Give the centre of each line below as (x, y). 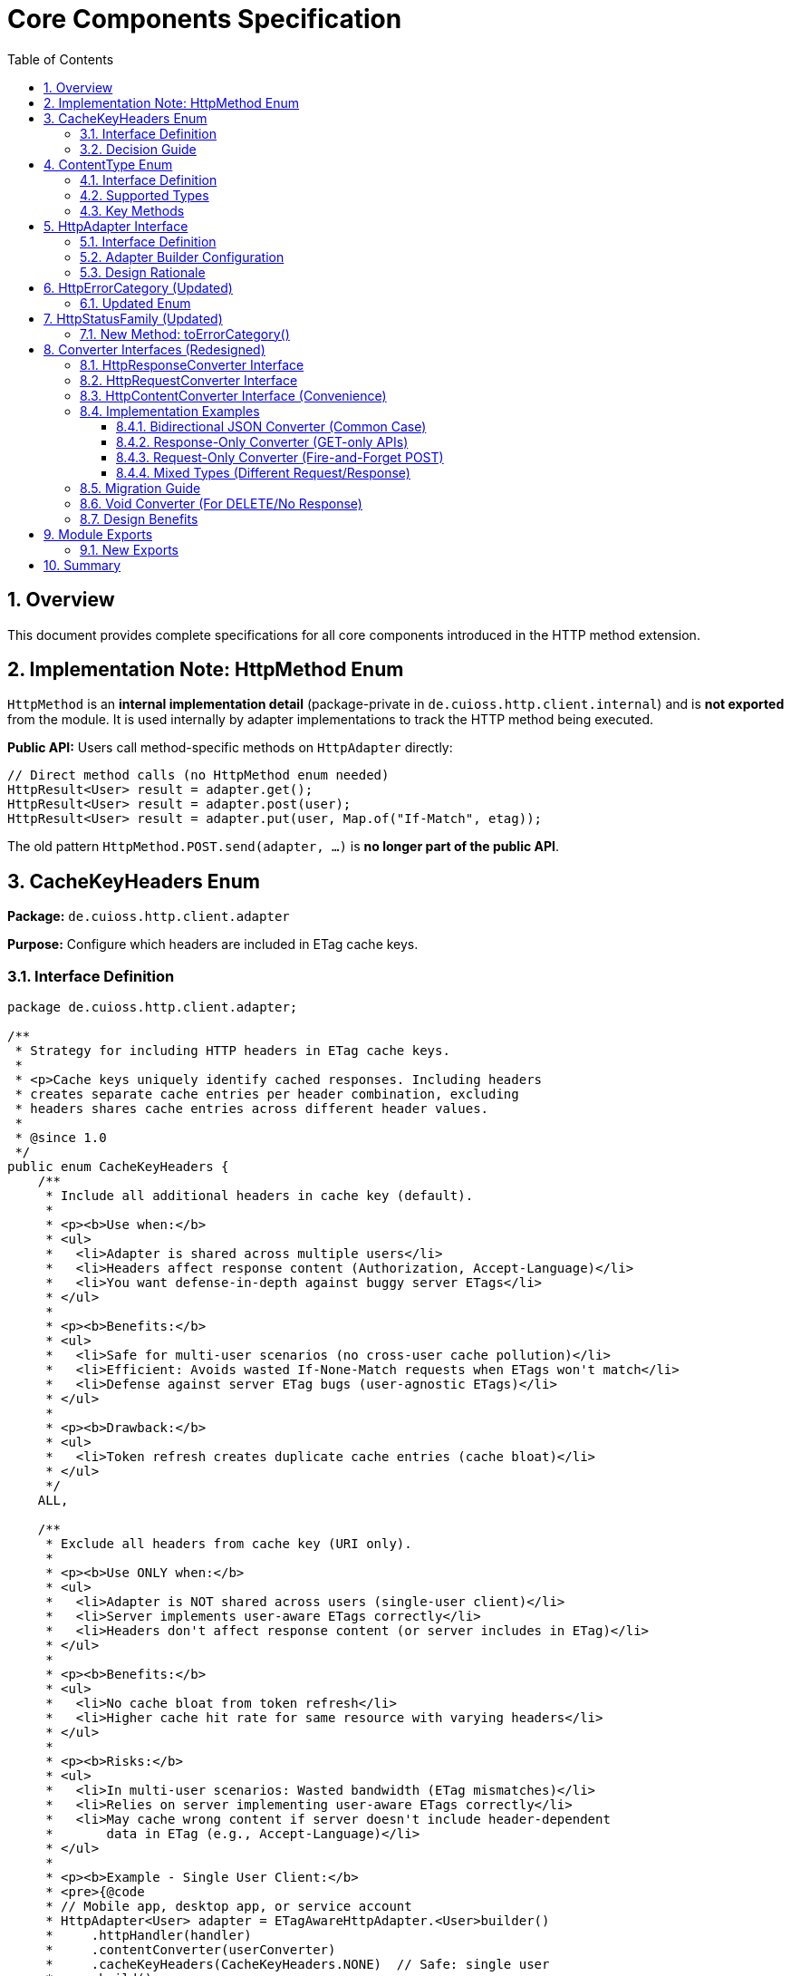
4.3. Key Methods (132, 210)
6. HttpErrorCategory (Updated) (138, 287)
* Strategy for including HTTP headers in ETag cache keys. (232, 1051)
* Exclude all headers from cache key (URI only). (229, 1544)
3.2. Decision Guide (138, 149)
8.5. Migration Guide (140, 488)
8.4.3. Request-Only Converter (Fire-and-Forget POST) (280, 457)
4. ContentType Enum (108, 164)
